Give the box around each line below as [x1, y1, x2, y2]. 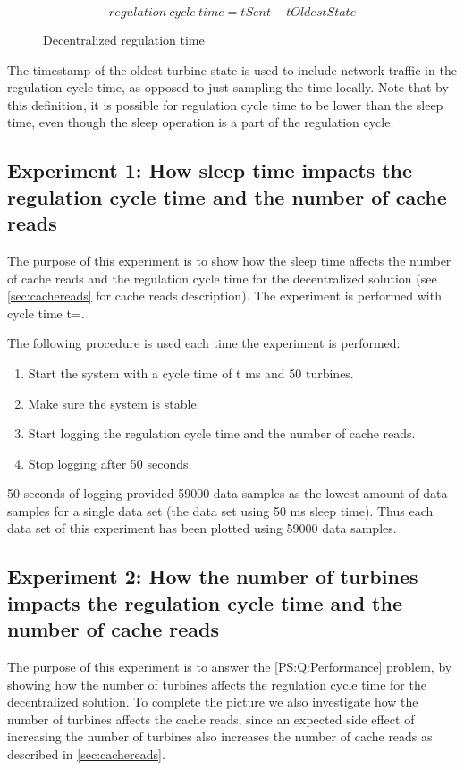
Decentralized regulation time [43, 30, 205, 48]
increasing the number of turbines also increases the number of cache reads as [7, 727, 433, 746]
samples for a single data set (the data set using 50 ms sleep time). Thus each [7, 501, 434, 520]
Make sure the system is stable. [28, 393, 200, 412]
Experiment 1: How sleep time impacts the [7, 157, 413, 184]
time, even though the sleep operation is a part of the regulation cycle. [7, 113, 394, 131]
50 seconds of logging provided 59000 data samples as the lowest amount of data [7, 484, 448, 503]
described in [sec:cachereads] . [7, 745, 165, 764]
